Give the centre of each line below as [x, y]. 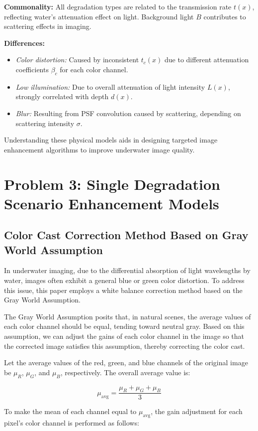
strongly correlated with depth [62, 96]
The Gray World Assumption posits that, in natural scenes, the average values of [128, 316]
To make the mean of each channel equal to [70, 411]
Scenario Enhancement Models [112, 203]
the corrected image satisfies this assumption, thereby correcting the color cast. [125, 346]
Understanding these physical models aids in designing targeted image [111, 140]
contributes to [225, 16]
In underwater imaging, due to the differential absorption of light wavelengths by [127, 270]
